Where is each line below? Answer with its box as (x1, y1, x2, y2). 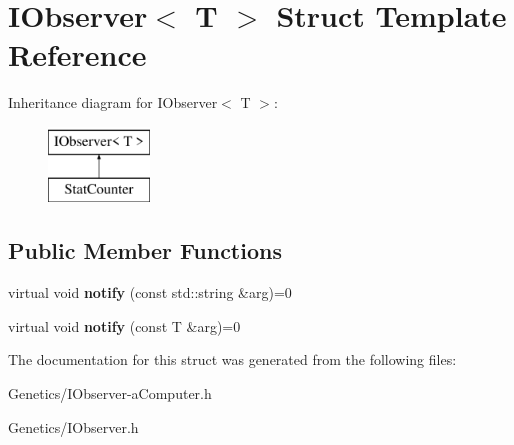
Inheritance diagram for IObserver (8, 92, 218, 113)
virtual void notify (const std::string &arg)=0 (8, 282, 292, 303)
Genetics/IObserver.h (8, 416, 139, 437)
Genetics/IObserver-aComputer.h (8, 383, 212, 404)
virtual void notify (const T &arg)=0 (8, 315, 241, 336)
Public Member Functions (8, 235, 282, 266)
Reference (8, 34, 147, 75)
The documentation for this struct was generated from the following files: (8, 349, 457, 370)
